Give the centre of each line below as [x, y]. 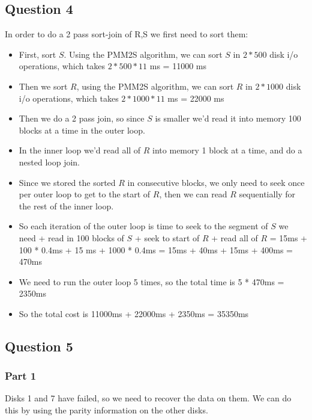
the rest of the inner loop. [66, 205]
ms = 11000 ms [178, 66]
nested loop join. [49, 162]
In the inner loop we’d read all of [80, 150]
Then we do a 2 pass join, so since [82, 118]
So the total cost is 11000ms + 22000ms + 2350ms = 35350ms [134, 313]
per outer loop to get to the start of [85, 194]
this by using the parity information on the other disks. [106, 410]
